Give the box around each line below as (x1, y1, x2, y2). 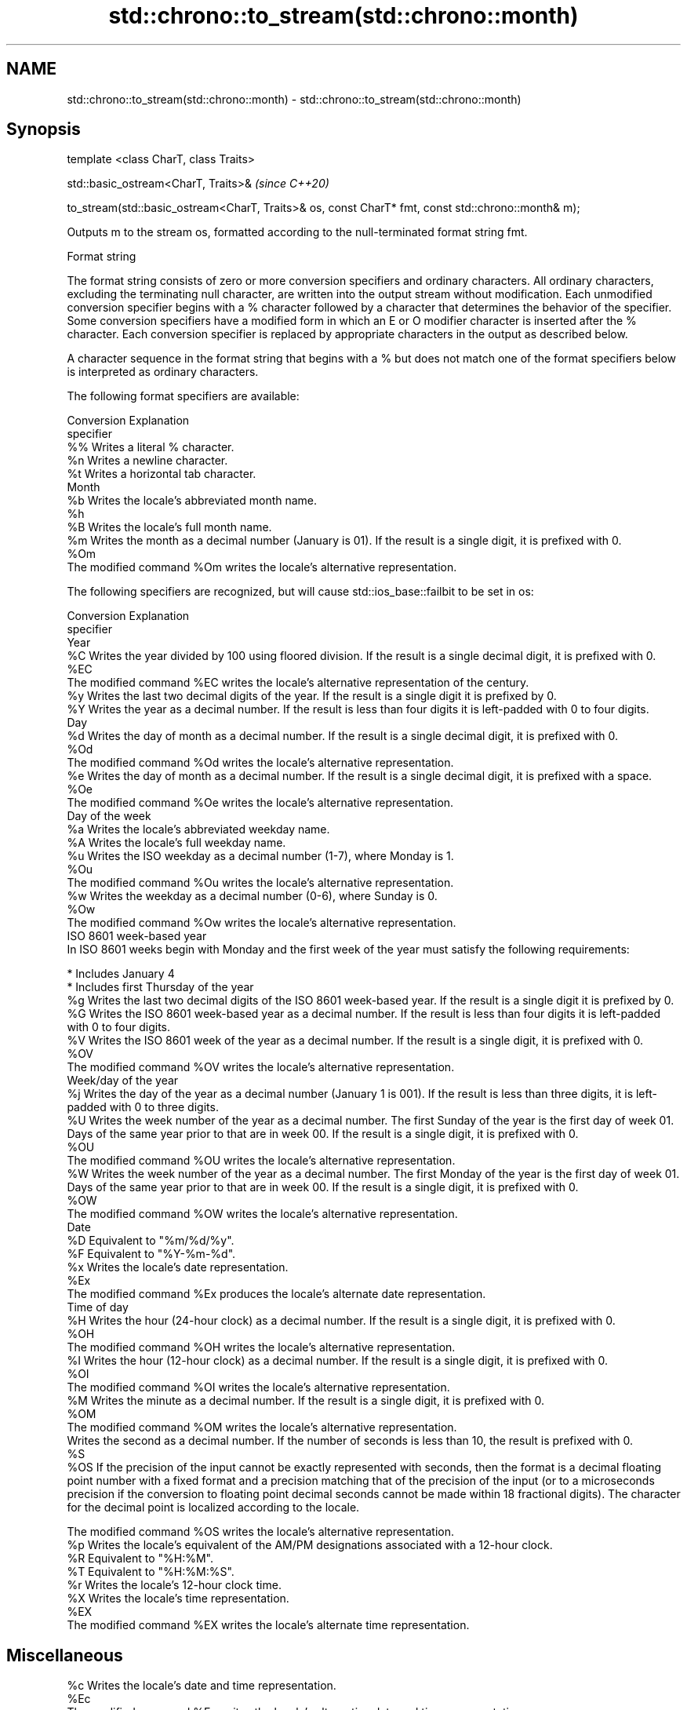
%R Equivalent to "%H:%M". (67, 1551, 214, 1566)
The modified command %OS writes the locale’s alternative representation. (67, 1525, 454, 1539)
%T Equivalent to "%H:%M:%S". (67, 1565, 234, 1579)
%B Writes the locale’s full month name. (67, 520, 272, 534)
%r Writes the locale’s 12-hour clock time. (67, 1578, 282, 1592)
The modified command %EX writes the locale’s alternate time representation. (67, 1618, 470, 1632)
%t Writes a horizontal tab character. (67, 467, 256, 481)
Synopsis (6, 119, 81, 140)
